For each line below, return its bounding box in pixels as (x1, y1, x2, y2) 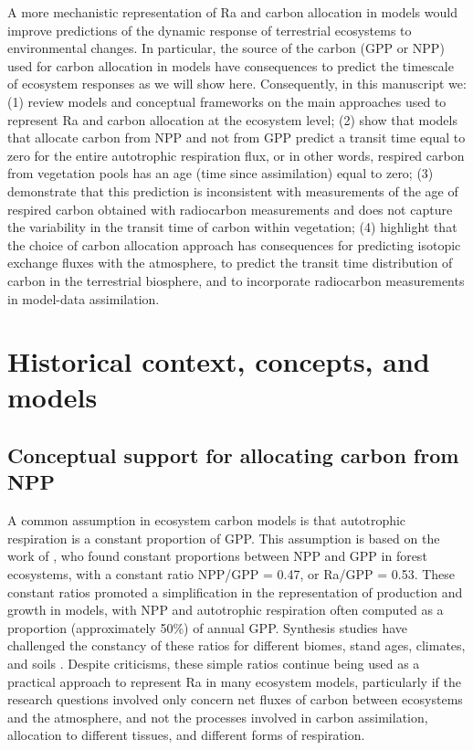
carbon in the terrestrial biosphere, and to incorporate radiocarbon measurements (7, 270, 465, 290)
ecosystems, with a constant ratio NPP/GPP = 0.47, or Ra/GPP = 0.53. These (7, 565, 456, 584)
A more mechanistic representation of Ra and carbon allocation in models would (7, 3, 457, 21)
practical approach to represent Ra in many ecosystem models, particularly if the (7, 671, 461, 691)
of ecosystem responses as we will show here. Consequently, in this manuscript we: (7, 74, 467, 93)
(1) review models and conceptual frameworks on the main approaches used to (7, 91, 447, 111)
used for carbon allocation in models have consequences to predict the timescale (7, 56, 454, 75)
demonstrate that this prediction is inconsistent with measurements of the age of (7, 181, 458, 200)
